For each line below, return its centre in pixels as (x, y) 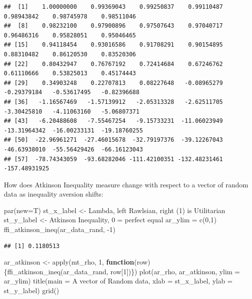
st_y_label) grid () (32, 291)
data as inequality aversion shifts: (54, 194)
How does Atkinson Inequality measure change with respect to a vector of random (126, 184)
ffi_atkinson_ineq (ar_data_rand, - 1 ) (60, 229)
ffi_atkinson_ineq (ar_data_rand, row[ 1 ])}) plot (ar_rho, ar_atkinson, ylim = (124, 271)
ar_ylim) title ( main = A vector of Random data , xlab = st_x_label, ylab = (118, 281)
